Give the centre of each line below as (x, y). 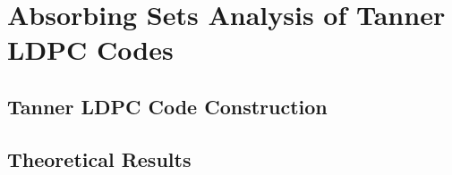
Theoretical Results (99, 158)
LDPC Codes (90, 50)
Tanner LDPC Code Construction (167, 106)
